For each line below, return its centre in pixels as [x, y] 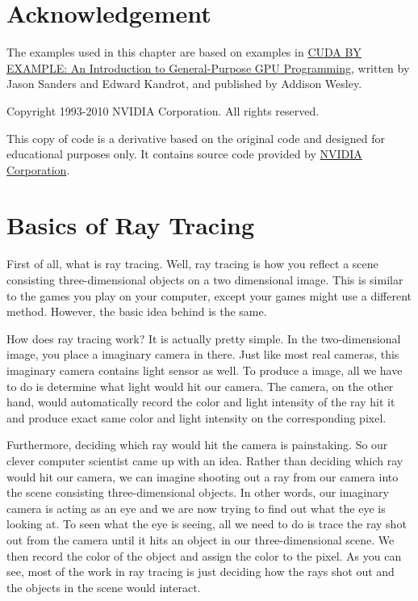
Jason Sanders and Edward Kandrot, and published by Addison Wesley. [184, 84]
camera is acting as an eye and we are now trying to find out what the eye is [196, 508]
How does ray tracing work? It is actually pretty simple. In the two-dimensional [204, 338]
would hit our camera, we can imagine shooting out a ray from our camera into [203, 476]
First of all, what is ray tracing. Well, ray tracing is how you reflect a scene [192, 264]
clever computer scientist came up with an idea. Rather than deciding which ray [205, 460]
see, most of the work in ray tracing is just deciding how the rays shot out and [201, 572]
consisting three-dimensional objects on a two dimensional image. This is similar [205, 279]
